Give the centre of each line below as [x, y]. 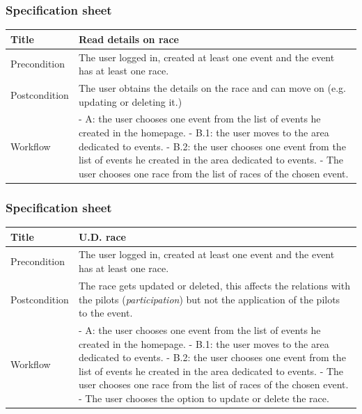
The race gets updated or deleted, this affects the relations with [214, 285]
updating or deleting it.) [130, 101]
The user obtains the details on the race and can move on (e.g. [212, 88]
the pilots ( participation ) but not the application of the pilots [209, 299]
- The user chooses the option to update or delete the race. [204, 398]
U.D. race [102, 236]
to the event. [105, 313]
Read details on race [128, 39]
